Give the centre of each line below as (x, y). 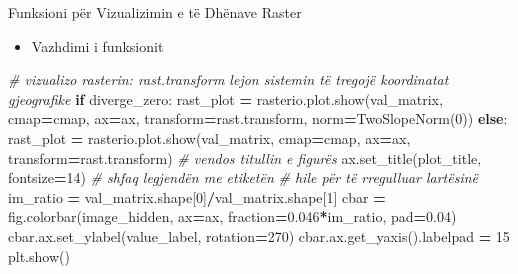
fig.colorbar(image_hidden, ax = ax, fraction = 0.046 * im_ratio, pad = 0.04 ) (232, 216)
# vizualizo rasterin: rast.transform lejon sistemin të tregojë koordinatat (228, 79)
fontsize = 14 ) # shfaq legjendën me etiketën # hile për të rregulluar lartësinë (243, 177)
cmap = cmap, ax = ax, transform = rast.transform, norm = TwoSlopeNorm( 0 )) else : (258, 118)
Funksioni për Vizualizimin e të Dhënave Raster (155, 12)
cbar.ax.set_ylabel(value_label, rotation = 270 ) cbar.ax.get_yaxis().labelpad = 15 (259, 235)
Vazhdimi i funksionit (97, 45)
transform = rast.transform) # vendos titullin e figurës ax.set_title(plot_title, (245, 157)
